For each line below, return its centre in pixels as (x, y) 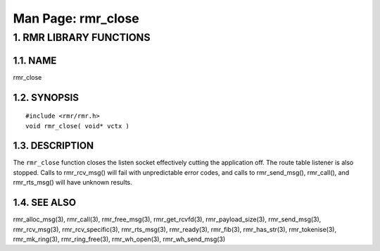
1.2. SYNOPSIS (46, 98)
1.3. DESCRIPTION (53, 146)
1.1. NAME (35, 60)
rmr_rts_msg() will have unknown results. (73, 183)
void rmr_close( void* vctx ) (78, 126)
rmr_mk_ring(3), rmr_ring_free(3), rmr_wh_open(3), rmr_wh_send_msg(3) (119, 239)
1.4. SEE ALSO (45, 203)
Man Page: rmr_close (76, 18)
